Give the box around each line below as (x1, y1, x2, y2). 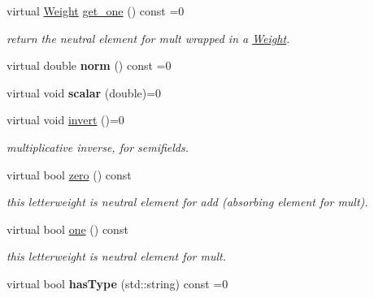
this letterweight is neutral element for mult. (7, 248, 227, 265)
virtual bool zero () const (7, 166, 132, 183)
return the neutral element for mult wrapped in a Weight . (7, 29, 290, 46)
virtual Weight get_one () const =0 (7, 2, 185, 19)
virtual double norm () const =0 (7, 57, 172, 74)
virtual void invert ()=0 (7, 111, 124, 128)
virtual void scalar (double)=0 (7, 84, 162, 101)
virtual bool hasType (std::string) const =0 (7, 274, 228, 292)
